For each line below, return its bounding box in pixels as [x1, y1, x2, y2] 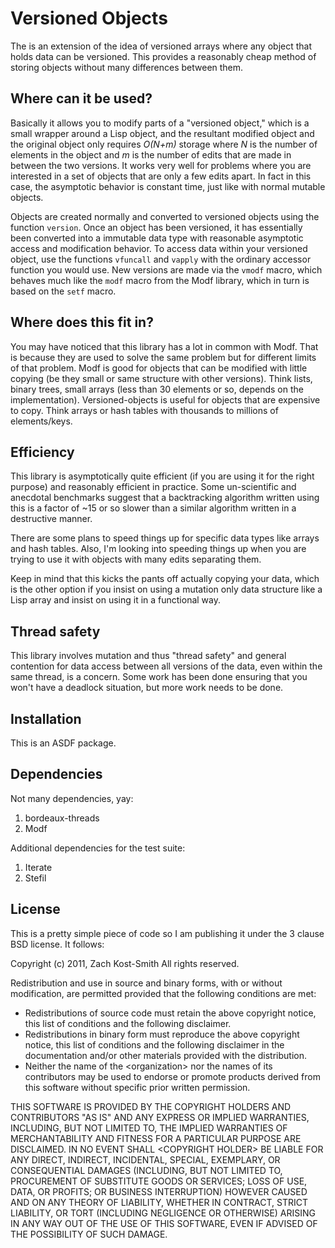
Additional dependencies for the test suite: [10, 842, 186, 854]
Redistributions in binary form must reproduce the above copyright [24, 1028, 300, 1040]
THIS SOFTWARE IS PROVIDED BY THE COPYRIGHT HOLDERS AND [10, 1100, 292, 1112]
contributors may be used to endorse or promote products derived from [24, 1070, 321, 1082]
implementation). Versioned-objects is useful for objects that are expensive [10, 393, 321, 406]
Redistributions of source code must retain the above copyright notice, [24, 1007, 317, 1019]
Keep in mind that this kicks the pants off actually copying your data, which [10, 573, 320, 585]
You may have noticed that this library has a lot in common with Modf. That [10, 340, 319, 352]
